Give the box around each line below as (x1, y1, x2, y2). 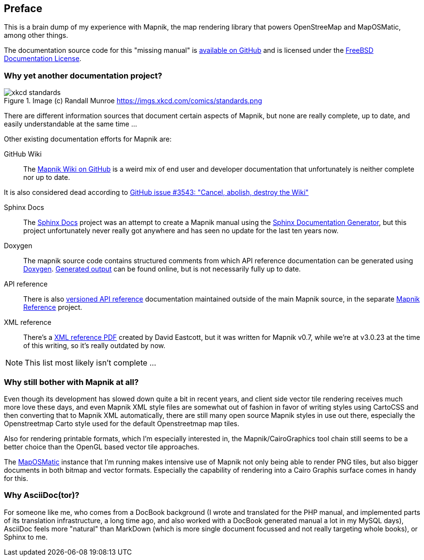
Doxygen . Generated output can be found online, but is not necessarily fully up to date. (23, 265, 301, 273)
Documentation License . (4, 54, 81, 63)
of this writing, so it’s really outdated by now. (23, 341, 166, 350)
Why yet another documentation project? (4, 70, 162, 80)
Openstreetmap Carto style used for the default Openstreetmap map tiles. (4, 419, 239, 428)
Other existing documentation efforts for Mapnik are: (4, 135, 172, 144)
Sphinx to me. (4, 532, 48, 541)
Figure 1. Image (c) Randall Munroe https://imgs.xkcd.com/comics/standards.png (4, 96, 262, 105)
